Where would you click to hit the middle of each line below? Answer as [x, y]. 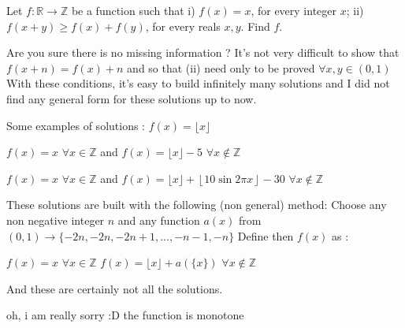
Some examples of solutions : [76, 125]
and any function [159, 220]
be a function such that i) [133, 10]
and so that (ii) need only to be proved [221, 67]
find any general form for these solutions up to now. [132, 98]
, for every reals [183, 26]
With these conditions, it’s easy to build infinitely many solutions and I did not [198, 83]
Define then [266, 235]
